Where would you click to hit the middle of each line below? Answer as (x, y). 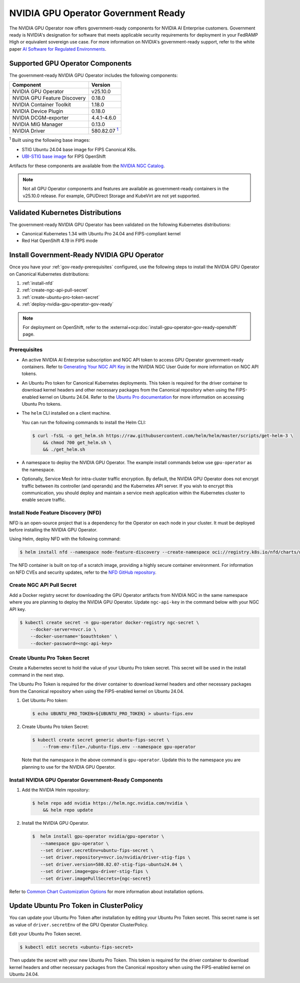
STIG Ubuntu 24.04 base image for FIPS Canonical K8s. (79, 149)
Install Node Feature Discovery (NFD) (55, 513)
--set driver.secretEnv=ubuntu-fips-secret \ (97, 851)
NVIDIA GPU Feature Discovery (49, 98)
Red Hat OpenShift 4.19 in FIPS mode (60, 241)
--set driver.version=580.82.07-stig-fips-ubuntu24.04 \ (111, 864)
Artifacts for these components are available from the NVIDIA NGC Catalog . (87, 166)
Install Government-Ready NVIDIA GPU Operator (86, 255)
